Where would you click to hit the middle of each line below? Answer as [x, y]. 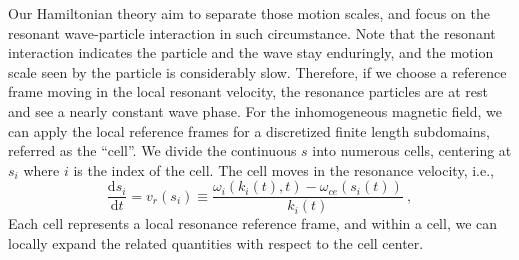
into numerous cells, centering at [412, 150]
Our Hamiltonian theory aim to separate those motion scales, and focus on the [249, 13]
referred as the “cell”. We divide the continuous [152, 150]
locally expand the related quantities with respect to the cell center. [216, 243]
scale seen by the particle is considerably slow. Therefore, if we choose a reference [257, 71]
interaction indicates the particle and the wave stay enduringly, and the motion [251, 52]
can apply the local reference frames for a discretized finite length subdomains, [249, 130]
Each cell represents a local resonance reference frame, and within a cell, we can [253, 223]
